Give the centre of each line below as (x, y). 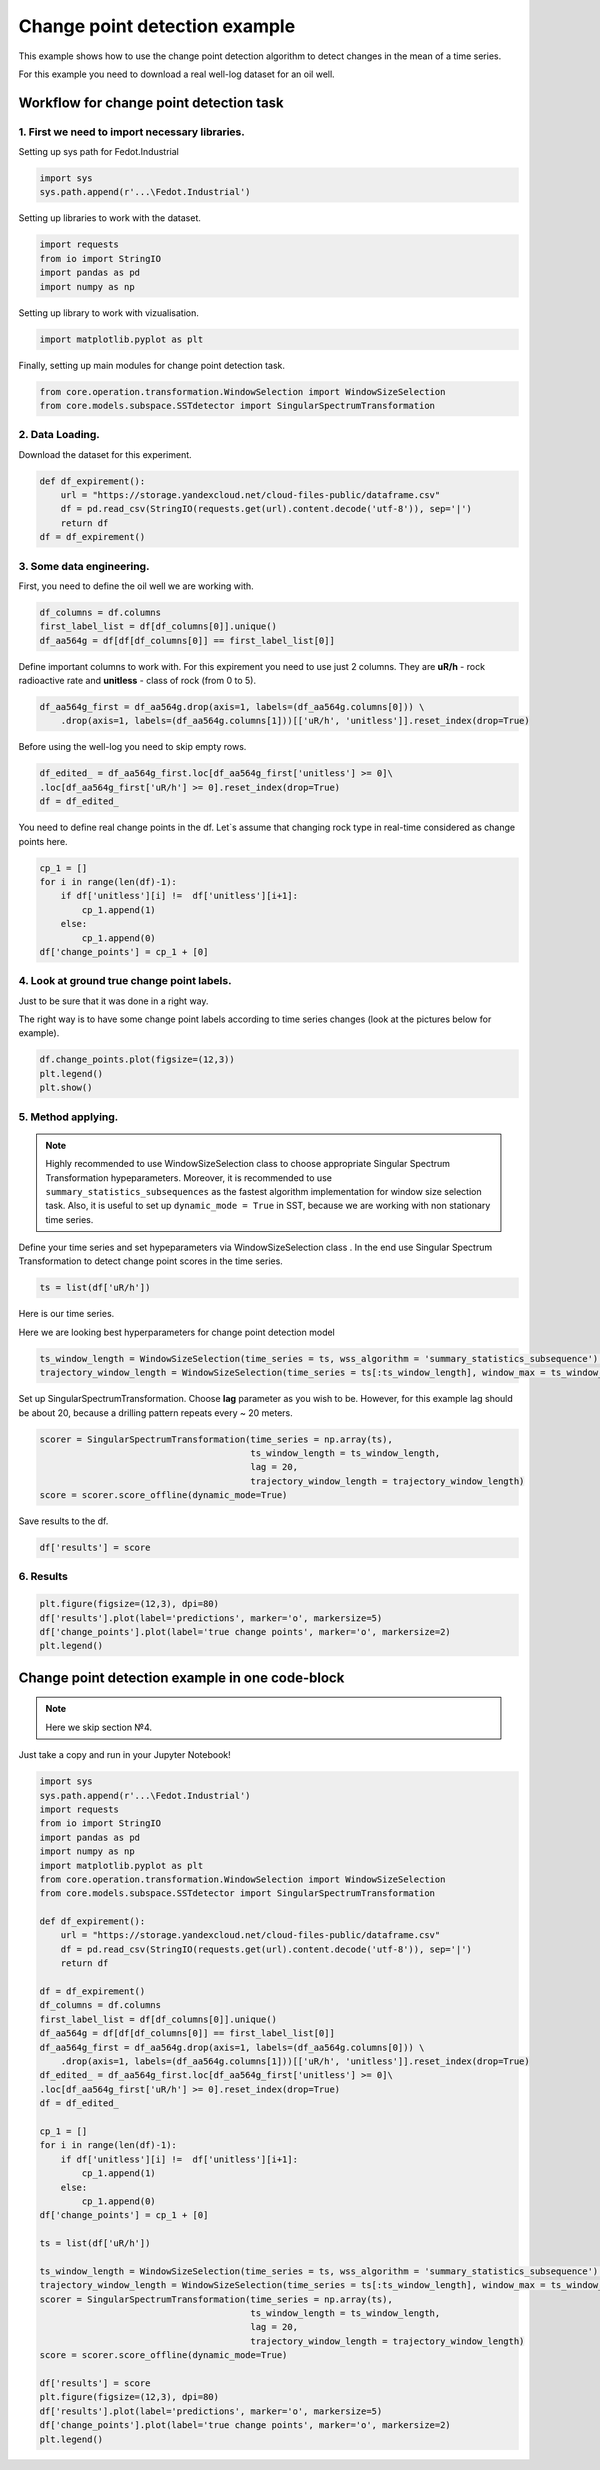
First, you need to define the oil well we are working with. (136, 586)
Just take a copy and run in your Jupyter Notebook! (125, 1755)
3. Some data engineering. (84, 566)
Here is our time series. (66, 1314)
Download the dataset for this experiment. (105, 454)
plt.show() (66, 1088)
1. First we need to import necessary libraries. (131, 132)
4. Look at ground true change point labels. (125, 981)
